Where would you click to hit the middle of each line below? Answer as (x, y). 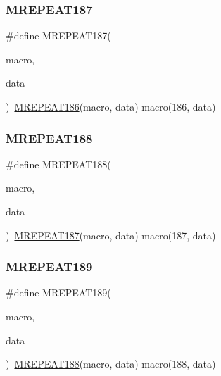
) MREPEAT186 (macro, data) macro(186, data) (111, 106)
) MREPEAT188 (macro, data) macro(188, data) (111, 364)
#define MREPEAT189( (58, 293)
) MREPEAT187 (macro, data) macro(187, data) (111, 235)
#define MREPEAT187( (58, 36)
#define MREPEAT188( (58, 164)
